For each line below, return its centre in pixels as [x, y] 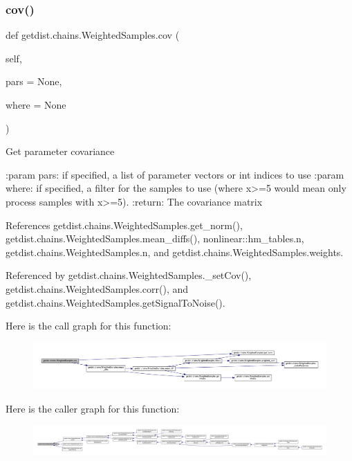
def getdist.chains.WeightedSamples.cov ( [93, 35]
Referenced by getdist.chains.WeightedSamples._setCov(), [129, 275]
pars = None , [34, 81]
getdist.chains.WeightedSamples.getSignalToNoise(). [115, 302]
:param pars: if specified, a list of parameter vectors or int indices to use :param [175, 174]
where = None [36, 105]
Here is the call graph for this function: [89, 326]
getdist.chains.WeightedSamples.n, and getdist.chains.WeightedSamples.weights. [175, 252]
